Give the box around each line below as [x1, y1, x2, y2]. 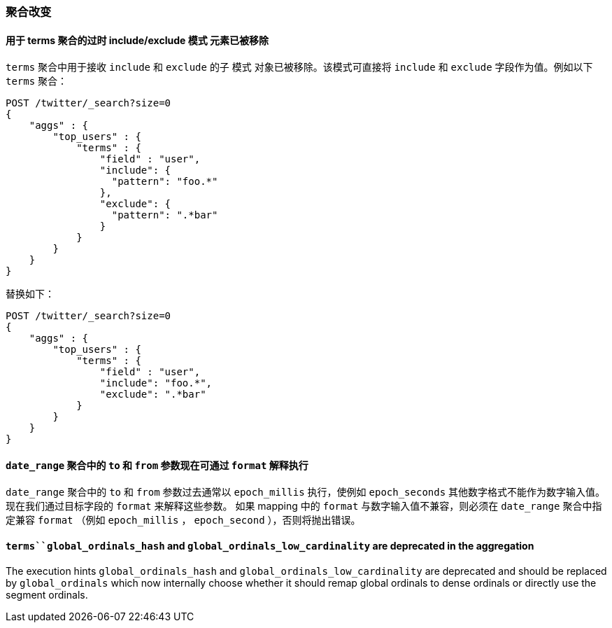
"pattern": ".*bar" [111, 209, 218, 221]
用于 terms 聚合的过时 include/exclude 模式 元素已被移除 [6, 34, 269, 46]
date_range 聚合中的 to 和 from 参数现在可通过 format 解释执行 [6, 459, 308, 471]
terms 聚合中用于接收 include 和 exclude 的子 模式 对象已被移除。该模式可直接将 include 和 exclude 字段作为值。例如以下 [6, 61, 593, 74]
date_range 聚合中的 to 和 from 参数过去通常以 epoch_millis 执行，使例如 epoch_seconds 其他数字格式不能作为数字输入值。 [6, 486, 606, 498]
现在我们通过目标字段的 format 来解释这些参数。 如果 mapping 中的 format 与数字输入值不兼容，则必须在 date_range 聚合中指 [6, 500, 602, 512]
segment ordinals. [6, 588, 88, 601]
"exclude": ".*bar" [99, 389, 206, 400]
